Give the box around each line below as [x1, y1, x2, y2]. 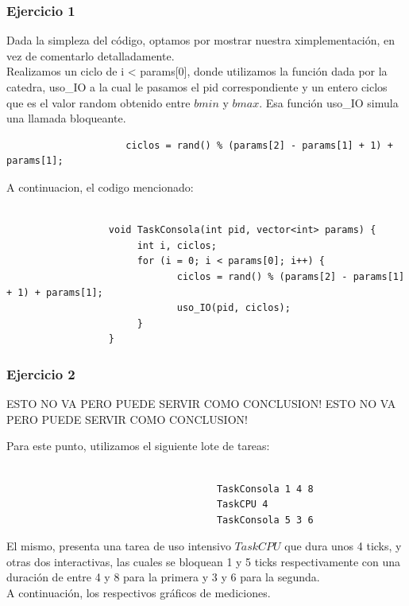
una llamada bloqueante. [6, 110, 126, 126]
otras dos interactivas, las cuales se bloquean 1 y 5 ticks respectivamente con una [6, 553, 401, 569]
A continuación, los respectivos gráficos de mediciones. [6, 585, 271, 601]
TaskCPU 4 [216, 499, 268, 511]
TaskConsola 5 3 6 [216, 514, 314, 526]
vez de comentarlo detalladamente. [6, 47, 175, 64]
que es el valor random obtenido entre [6, 94, 191, 111]
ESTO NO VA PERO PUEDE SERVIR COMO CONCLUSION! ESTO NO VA [6, 395, 396, 412]
